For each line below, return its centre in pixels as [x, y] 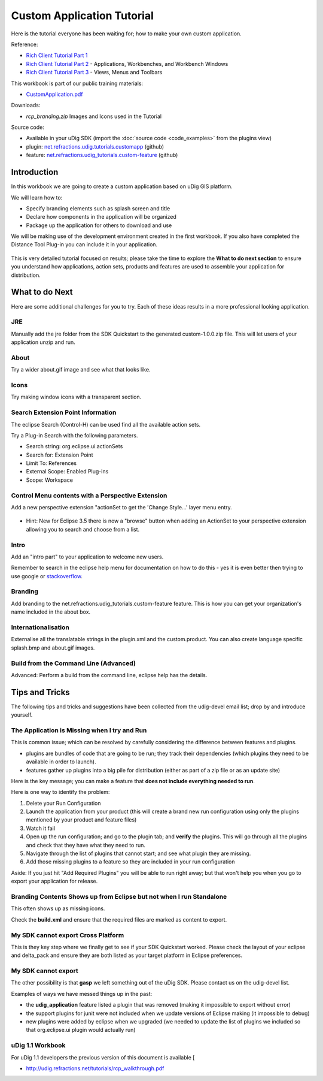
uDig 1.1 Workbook [38, 1046]
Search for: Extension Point [60, 455]
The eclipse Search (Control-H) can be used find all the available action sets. [106, 424]
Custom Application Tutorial [82, 16]
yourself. [22, 715]
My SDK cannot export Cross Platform [68, 935]
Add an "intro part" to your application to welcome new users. [87, 557]
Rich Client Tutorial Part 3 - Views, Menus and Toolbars [94, 73]
